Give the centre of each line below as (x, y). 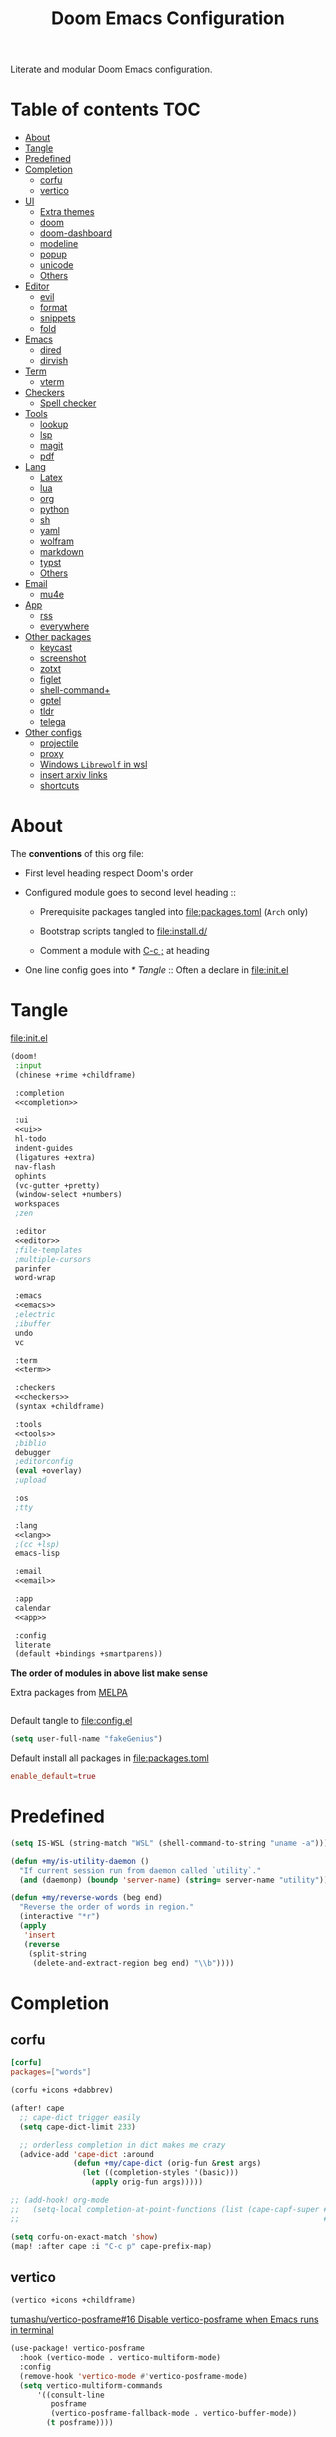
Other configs (53, 733)
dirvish (53, 361)
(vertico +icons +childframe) (73, 2300)
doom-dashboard (76, 233)
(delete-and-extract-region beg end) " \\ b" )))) (133, 1963)
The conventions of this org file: (77, 854)
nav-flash (35, 1167)
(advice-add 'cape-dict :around (87, 2154)
